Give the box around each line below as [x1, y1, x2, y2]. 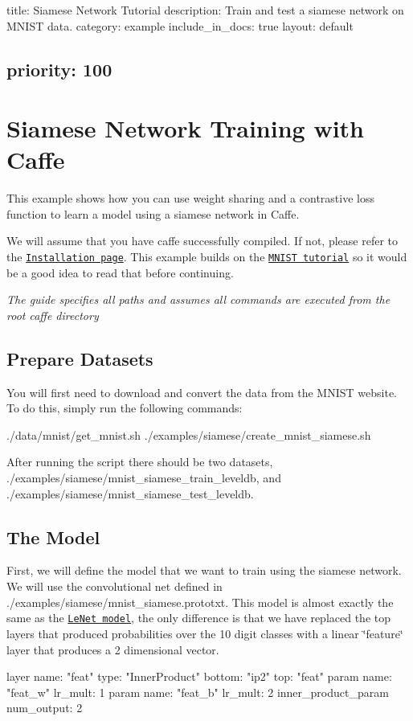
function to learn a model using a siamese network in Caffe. [6, 205, 300, 222]
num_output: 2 [6, 699, 83, 716]
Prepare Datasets [6, 346, 153, 371]
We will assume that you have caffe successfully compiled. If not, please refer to [6, 232, 398, 249]
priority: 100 [6, 56, 112, 81]
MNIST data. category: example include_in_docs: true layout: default [6, 17, 354, 34]
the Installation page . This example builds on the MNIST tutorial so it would [6, 248, 407, 265]
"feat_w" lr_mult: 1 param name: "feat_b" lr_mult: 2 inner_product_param [6, 683, 389, 700]
